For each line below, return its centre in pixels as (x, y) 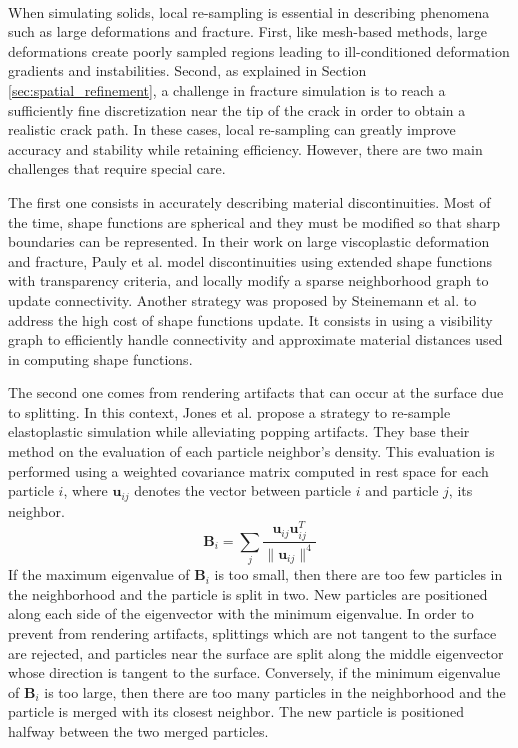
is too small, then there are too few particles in (358, 574)
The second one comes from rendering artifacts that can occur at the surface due (256, 392)
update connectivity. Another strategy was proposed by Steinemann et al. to (242, 299)
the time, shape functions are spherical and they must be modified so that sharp (254, 221)
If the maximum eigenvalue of (99, 574)
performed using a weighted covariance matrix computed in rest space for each (248, 470)
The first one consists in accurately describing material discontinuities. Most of (249, 201)
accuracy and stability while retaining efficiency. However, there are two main (245, 148)
